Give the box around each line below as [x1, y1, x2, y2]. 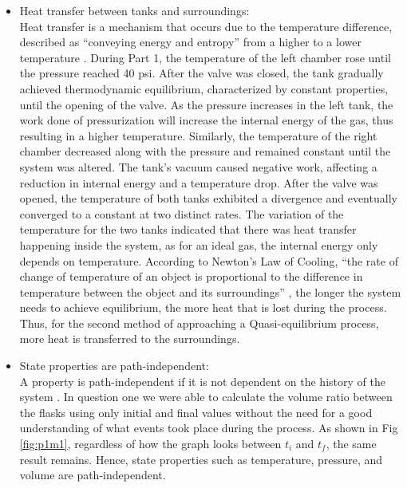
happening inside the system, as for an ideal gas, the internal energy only [19, 236, 378, 253]
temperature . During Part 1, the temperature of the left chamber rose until [19, 49, 391, 65]
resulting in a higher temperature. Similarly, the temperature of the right [19, 127, 377, 144]
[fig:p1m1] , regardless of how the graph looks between [19, 435, 282, 452]
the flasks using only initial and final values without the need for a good [19, 403, 373, 420]
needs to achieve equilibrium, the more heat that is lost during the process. [19, 299, 387, 316]
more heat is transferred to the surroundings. [19, 330, 240, 347]
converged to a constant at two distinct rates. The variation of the [19, 205, 344, 222]
